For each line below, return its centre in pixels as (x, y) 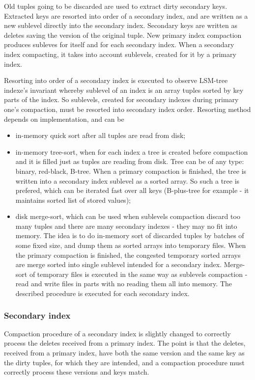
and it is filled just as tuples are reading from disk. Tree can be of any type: (130, 161)
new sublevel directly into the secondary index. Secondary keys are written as (121, 25)
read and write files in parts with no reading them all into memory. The (124, 284)
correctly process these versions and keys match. (77, 372)
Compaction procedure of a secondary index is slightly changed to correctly (117, 333)
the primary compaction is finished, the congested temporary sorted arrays (128, 255)
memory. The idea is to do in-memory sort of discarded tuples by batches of (130, 235)
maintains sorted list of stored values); (73, 200)
